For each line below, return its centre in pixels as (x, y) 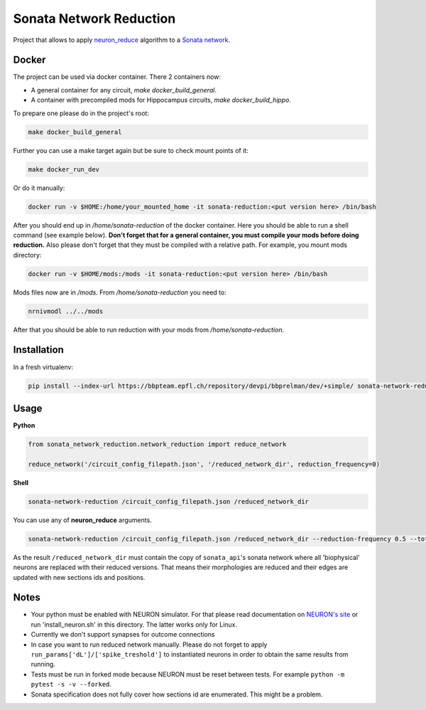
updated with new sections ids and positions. (79, 577)
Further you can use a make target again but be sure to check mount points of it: (131, 150)
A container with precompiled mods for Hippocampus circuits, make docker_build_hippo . (161, 100)
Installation (38, 350)
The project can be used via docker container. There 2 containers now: (117, 77)
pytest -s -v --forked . (71, 684)
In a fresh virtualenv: (43, 367)
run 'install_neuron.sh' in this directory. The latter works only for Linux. (134, 624)
